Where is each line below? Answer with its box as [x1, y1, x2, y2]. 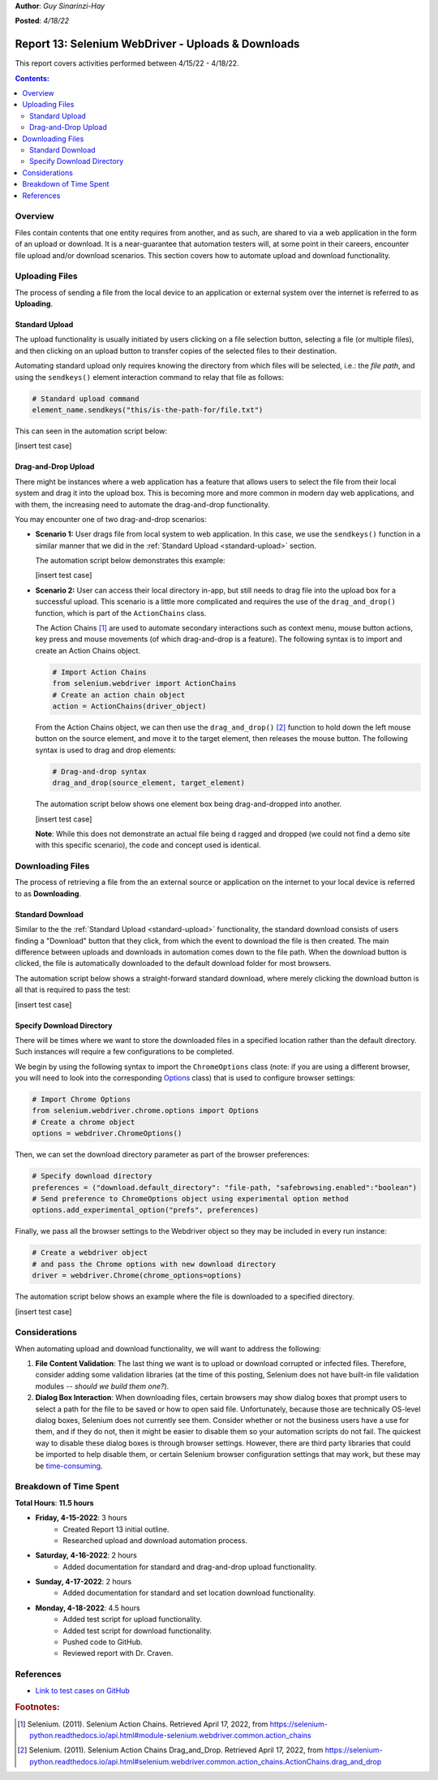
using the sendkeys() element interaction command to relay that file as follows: [15, 372, 284, 381]
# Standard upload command [32, 394, 140, 403]
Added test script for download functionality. [62, 1626, 213, 1636]
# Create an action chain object [52, 690, 186, 700]
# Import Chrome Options [32, 1095, 131, 1104]
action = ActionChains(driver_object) [52, 701, 207, 710]
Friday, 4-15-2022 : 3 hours [35, 1513, 127, 1523]
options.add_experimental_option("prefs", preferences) [32, 1205, 260, 1215]
